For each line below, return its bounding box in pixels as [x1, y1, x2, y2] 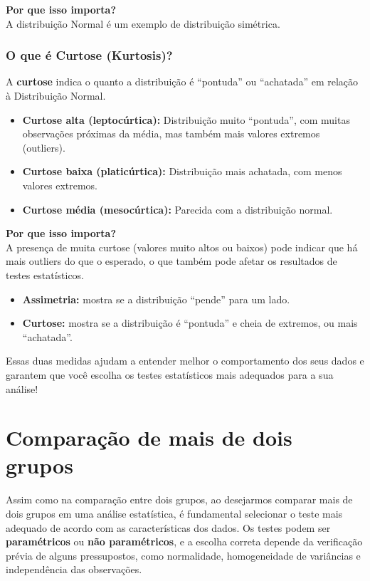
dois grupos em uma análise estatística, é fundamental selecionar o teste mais [6, 506, 343, 520]
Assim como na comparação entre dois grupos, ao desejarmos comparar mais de [6, 492, 353, 507]
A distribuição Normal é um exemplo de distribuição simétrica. [6, 16, 280, 31]
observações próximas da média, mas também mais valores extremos [22, 126, 320, 141]
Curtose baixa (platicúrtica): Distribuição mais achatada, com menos [22, 164, 342, 179]
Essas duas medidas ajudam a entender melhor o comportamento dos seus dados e [6, 353, 364, 368]
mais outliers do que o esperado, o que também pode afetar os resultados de [6, 253, 337, 268]
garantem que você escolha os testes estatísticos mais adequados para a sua [6, 367, 334, 382]
